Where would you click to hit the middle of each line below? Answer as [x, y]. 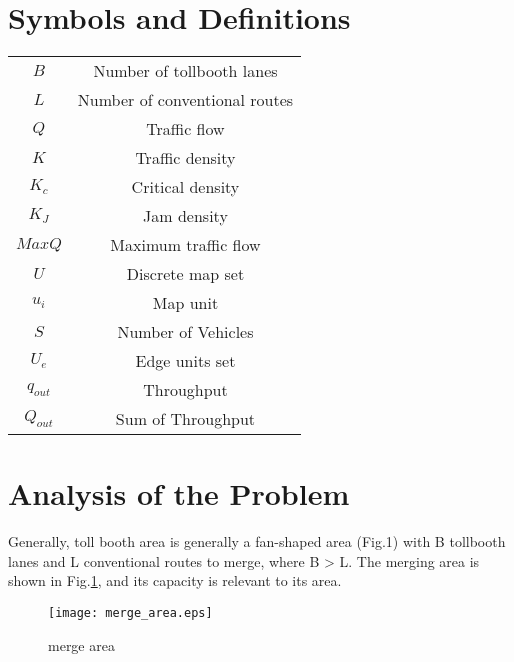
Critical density [185, 187]
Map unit [185, 303]
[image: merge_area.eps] [130, 613]
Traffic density [185, 158]
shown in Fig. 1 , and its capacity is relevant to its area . [175, 580]
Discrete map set [185, 274]
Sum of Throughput [185, 419]
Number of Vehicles [185, 332]
